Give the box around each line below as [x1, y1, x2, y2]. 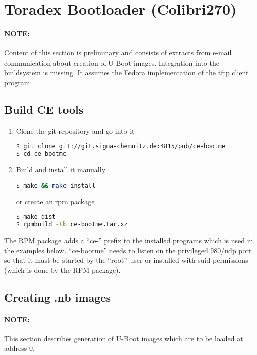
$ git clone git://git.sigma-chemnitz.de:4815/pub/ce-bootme [16, 143, 226, 150]
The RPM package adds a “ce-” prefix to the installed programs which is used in [4, 234, 253, 245]
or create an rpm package [16, 196, 95, 206]
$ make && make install [16, 182, 96, 189]
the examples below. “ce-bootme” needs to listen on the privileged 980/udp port [4, 245, 252, 255]
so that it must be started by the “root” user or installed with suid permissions [4, 255, 248, 265]
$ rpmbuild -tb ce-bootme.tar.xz [16, 221, 128, 228]
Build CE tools [4, 101, 84, 117]
